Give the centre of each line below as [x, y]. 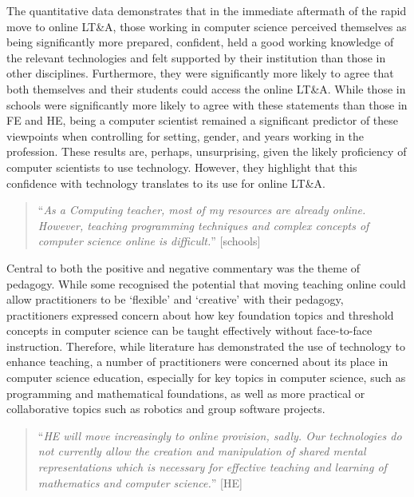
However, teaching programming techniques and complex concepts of [203, 225]
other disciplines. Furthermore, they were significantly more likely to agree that [200, 73]
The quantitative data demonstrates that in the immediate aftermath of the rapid [207, 10]
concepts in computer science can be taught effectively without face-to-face [189, 330]
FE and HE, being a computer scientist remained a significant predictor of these [203, 120]
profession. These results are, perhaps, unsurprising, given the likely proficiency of [207, 151]
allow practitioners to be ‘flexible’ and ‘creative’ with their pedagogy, [175, 299]
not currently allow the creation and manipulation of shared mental [202, 451]
